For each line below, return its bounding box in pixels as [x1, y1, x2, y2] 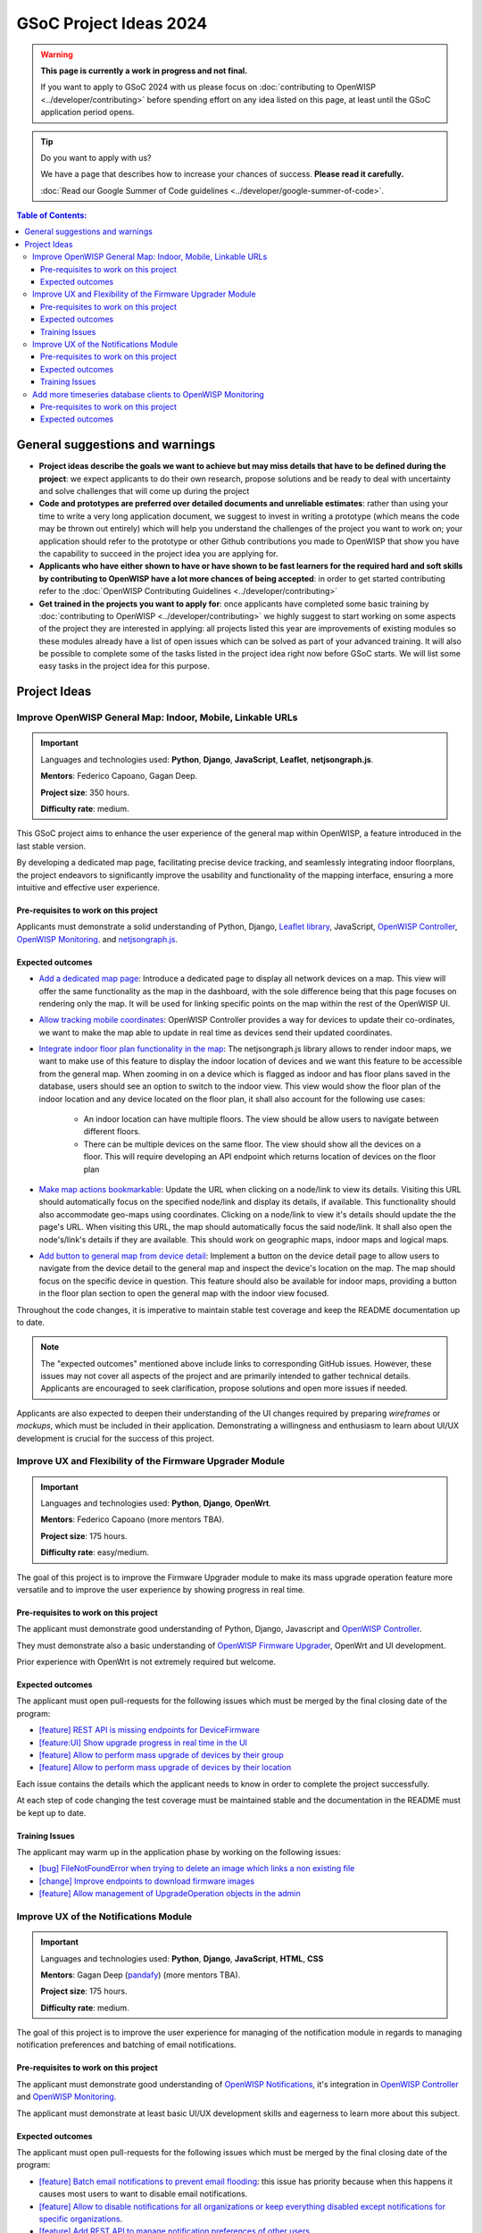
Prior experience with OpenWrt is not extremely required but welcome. [16, 1657, 277, 1668]
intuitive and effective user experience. [16, 882, 161, 892]
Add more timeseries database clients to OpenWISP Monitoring [32, 389, 265, 399]
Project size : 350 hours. [40, 787, 129, 798]
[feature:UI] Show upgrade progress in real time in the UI [38, 1737, 248, 1748]
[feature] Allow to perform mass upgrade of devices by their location [38, 1762, 292, 1773]
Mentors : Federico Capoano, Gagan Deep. [40, 771, 198, 782]
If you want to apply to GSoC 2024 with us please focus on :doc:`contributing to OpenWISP [40, 81, 377, 93]
